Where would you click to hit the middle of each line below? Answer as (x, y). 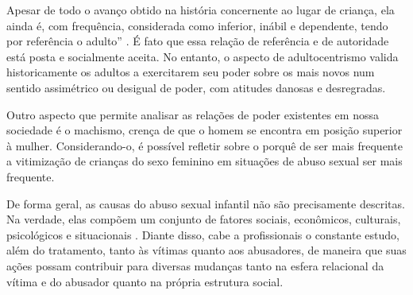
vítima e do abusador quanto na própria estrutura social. (145, 281)
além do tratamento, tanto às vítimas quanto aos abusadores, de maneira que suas (206, 250)
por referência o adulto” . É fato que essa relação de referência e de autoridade (198, 41)
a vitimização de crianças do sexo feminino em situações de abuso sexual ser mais (205, 161)
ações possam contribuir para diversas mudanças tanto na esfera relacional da (195, 265)
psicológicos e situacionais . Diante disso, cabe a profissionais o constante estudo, (203, 234)
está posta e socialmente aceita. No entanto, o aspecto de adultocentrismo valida (203, 56)
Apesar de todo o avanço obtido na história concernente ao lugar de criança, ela (201, 10)
